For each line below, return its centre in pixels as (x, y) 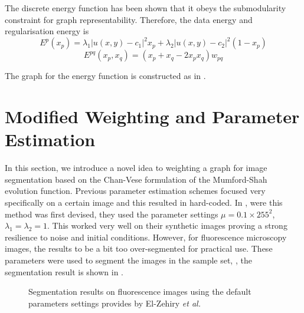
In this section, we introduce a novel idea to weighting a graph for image (136, 168)
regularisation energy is (47, 31)
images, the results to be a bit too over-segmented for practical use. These (139, 248)
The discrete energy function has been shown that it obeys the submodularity (146, 8)
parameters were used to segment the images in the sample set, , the (128, 260)
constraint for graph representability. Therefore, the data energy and (129, 19)
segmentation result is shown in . (64, 271)
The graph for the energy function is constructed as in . (105, 76)
